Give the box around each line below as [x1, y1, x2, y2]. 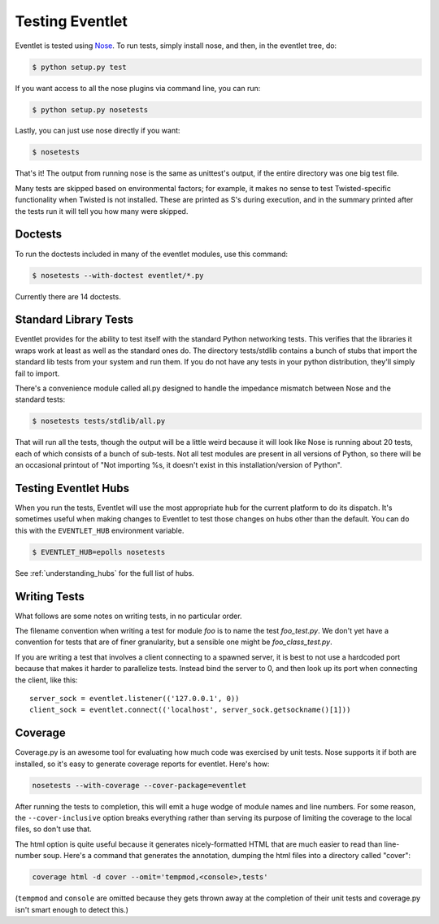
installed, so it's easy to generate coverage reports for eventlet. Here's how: [15, 759, 270, 769]
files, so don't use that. [15, 824, 93, 834]
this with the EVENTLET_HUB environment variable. [15, 525, 185, 535]
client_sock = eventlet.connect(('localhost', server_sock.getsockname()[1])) [29, 705, 351, 715]
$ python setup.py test [32, 62, 128, 72]
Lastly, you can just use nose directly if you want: [15, 126, 180, 136]
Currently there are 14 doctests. [15, 291, 121, 301]
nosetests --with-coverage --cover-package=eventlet [32, 781, 247, 790]
